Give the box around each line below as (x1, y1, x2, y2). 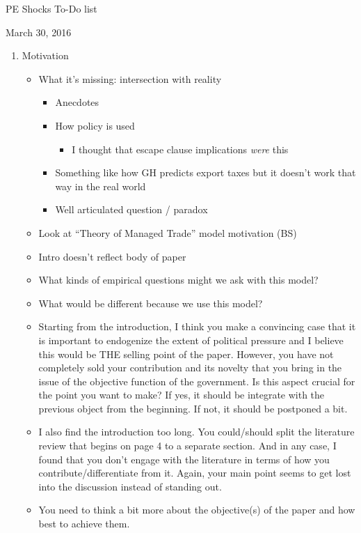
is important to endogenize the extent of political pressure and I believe (38, 332, 344, 347)
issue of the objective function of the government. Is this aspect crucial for (38, 373, 355, 388)
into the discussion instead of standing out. (38, 479, 222, 493)
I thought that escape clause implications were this (72, 141, 289, 156)
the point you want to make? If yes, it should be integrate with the (38, 387, 325, 402)
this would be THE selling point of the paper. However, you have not (38, 346, 334, 361)
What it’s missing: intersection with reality (38, 71, 222, 86)
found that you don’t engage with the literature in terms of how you (38, 451, 330, 466)
